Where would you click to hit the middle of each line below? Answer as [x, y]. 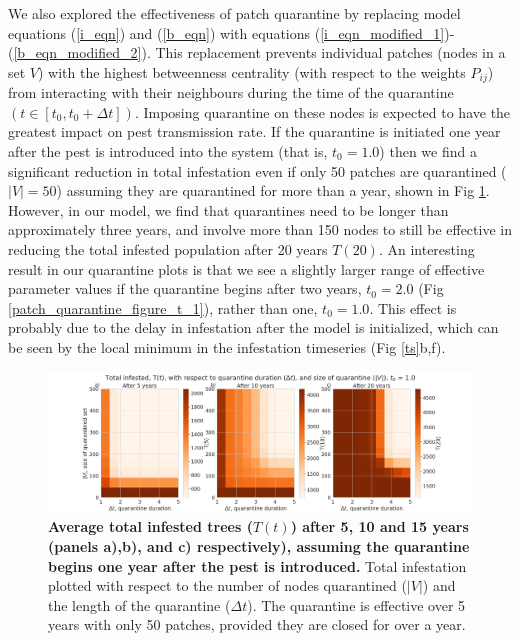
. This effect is [413, 307]
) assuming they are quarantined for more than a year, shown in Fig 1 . [273, 190]
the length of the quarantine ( [139, 604]
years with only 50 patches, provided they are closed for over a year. [257, 624]
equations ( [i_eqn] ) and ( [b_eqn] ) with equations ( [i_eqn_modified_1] [226, 32]
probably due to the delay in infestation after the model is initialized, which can [253, 327]
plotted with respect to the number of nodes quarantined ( [227, 585]
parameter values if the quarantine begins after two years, [185, 288]
